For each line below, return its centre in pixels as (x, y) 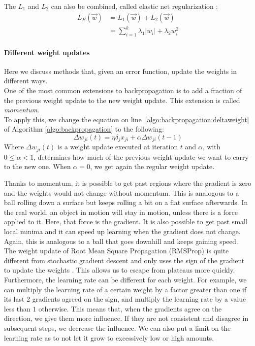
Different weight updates (47, 52)
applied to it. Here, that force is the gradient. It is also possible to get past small (126, 222)
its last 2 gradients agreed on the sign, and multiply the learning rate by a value (125, 299)
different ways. (26, 81)
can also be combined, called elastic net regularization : (134, 6)
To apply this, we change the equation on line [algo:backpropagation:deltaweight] (127, 119)
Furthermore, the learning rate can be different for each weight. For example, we (125, 279)
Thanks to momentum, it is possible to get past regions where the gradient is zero (128, 183)
